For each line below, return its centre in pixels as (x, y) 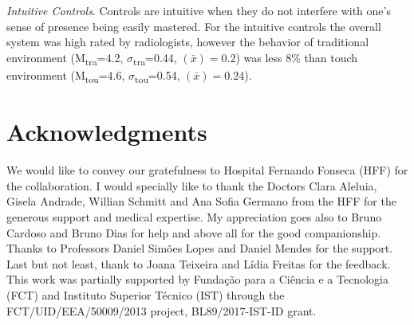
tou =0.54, (158, 76)
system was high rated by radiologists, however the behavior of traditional (188, 42)
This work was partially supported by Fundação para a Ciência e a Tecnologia (197, 279)
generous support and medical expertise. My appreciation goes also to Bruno (194, 216)
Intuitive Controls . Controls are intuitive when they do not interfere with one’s (199, 10)
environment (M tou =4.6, (66, 76)
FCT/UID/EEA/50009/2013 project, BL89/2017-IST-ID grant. (162, 310)
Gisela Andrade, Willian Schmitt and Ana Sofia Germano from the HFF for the (201, 201)
